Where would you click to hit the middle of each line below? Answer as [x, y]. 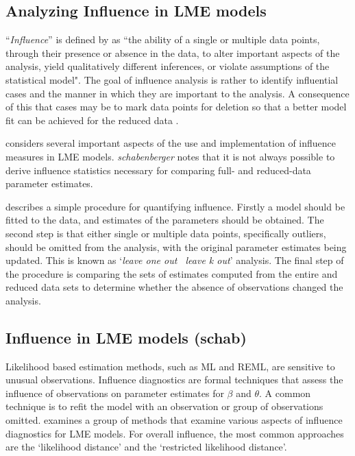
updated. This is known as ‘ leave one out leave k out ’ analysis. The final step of [175, 260]
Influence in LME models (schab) [126, 337]
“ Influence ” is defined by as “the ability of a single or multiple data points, [163, 39]
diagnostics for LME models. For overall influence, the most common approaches [175, 433]
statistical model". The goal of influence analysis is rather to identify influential [172, 79]
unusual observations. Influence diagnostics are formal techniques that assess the [174, 380]
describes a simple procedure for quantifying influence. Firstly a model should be [175, 206]
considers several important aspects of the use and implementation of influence [171, 143]
